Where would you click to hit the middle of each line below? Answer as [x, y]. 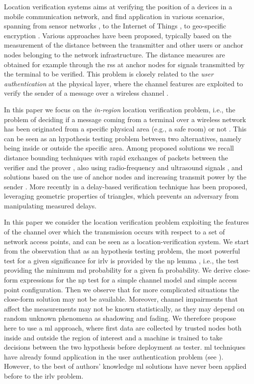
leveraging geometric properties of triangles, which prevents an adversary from [121, 196]
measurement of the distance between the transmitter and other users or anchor [124, 45]
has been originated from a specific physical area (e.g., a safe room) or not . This [125, 129]
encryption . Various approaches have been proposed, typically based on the [118, 35]
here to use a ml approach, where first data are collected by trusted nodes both [123, 328]
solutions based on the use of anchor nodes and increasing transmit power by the [125, 177]
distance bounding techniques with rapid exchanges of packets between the [116, 157]
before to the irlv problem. [44, 375]
